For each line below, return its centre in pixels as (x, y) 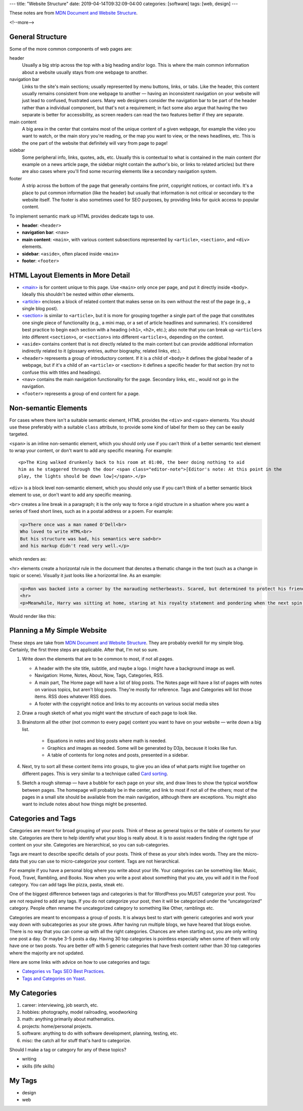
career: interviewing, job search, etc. (60, 1005)
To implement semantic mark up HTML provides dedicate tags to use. (82, 216)
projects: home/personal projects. (57, 1026)
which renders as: (28, 559)
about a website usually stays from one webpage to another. (85, 72)
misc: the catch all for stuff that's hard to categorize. (77, 1040)
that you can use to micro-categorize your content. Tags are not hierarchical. (100, 861)
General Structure (38, 37)
